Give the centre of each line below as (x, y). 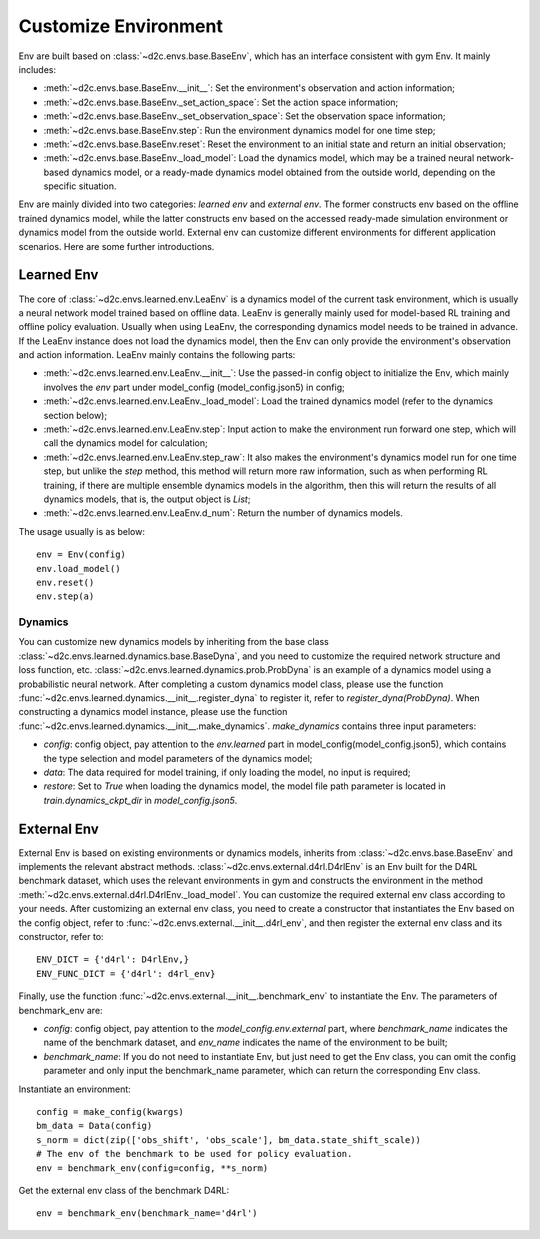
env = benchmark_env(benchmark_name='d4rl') (147, 1213)
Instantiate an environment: (75, 1089)
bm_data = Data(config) (94, 1126)
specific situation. (80, 186)
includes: (37, 69)
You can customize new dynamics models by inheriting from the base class (173, 642)
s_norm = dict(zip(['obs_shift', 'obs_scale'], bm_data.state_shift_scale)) (229, 1139)
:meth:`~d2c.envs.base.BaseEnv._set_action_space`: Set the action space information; (221, 102)
